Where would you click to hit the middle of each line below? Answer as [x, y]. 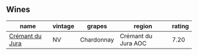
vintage [63, 26]
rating [180, 26]
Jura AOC [133, 43]
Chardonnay [97, 39]
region [143, 26]
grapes [97, 26]
